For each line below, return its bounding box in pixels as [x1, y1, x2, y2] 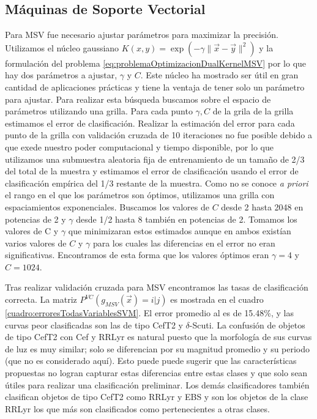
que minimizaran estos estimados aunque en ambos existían [68, 224, 291, 237]
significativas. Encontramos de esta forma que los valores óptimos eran [5, 248, 269, 261]
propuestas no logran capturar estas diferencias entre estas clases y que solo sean [5, 366, 308, 379]
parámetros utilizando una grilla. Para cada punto [5, 105, 193, 117]
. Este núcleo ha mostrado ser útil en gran [140, 69, 299, 81]
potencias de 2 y [5, 212, 66, 225]
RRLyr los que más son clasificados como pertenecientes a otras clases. [5, 402, 270, 415]
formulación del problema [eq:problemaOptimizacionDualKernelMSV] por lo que [5, 56, 307, 69]
